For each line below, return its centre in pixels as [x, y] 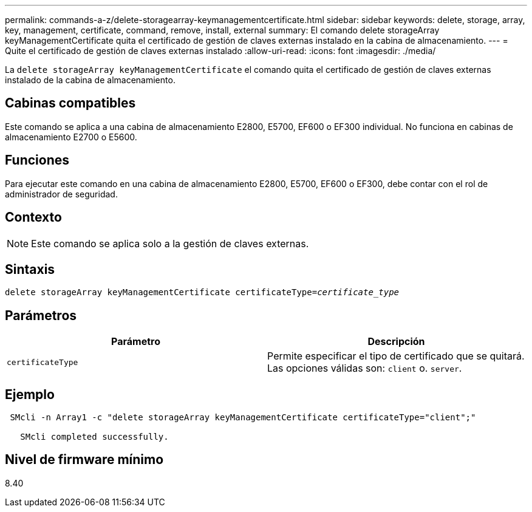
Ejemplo [30, 394]
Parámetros [41, 315]
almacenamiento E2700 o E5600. [71, 137]
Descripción [396, 342]
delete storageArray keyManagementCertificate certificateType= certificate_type [202, 292]
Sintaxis [30, 269]
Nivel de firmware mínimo [84, 460]
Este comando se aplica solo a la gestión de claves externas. [170, 243]
